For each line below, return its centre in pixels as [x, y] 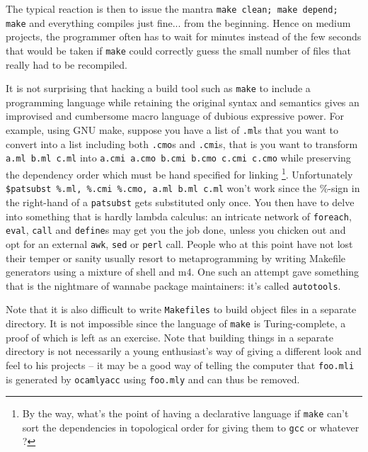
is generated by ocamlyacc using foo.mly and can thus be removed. [153, 379]
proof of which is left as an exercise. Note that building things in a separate [169, 337]
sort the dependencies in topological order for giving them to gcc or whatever [191, 427]
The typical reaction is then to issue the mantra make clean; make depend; [172, 9]
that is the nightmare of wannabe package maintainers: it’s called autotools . [173, 285]
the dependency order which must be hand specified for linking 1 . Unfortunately [179, 173]
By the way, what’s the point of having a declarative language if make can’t [185, 413]
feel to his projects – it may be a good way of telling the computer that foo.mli [180, 365]
